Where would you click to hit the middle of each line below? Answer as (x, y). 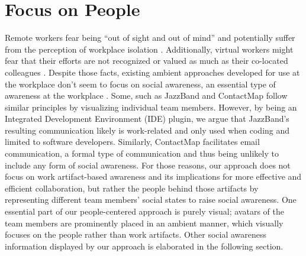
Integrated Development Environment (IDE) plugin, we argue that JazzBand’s (147, 119)
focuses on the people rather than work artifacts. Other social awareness (136, 234)
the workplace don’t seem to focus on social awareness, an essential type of (140, 84)
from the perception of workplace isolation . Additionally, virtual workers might (149, 49)
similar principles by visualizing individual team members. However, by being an (151, 107)
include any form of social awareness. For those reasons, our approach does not (148, 165)
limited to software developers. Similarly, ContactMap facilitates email (132, 142)
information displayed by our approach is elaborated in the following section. (144, 246)
